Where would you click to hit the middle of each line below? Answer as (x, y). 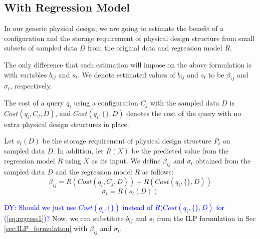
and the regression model (94, 172)
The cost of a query (34, 102)
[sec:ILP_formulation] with (46, 228)
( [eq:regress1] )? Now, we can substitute (64, 218)
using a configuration (106, 102)
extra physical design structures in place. (67, 124)
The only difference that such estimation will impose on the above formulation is (128, 64)
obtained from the (223, 160)
